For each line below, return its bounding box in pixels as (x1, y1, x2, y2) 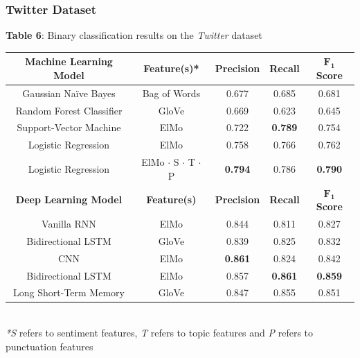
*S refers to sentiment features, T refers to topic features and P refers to (6, 325, 314, 340)
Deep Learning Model (15, 192, 123, 207)
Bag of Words (142, 85, 201, 100)
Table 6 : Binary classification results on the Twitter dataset (6, 28, 262, 42)
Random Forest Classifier (15, 103, 123, 117)
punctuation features (6, 339, 93, 353)
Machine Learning (25, 54, 113, 69)
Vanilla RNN (42, 216, 96, 230)
